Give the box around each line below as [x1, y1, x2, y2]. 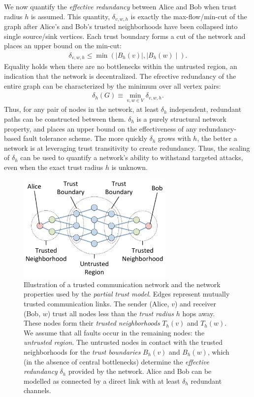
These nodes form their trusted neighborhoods [24, 318, 160, 328]
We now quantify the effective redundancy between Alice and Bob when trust [4, 1, 237, 11]
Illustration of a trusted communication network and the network [24, 279, 221, 289]
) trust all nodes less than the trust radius [47, 308, 174, 318]
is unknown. [111, 162, 148, 172]
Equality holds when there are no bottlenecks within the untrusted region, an [4, 61, 237, 71]
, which [207, 346, 229, 357]
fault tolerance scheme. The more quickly [23, 133, 148, 143]
